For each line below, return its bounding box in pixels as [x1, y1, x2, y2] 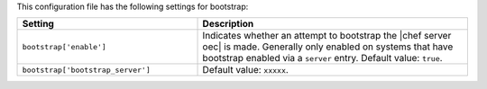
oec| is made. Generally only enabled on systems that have [202, 40, 454, 53]
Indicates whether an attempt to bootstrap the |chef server [202, 30, 452, 42]
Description [202, 18, 254, 31]
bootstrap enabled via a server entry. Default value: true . [202, 52, 443, 65]
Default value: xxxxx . [202, 64, 289, 76]
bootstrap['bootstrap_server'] [22, 65, 151, 75]
